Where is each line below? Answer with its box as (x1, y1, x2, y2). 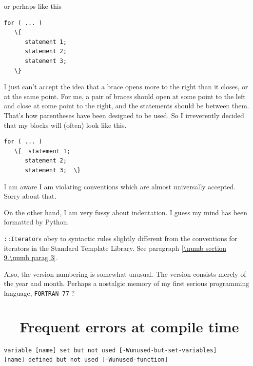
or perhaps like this (4, 1, 62, 11)
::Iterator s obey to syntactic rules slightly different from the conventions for (4, 233, 237, 243)
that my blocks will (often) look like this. (4, 120, 127, 130)
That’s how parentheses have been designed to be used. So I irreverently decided (4, 110, 244, 120)
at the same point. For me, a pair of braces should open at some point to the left (4, 91, 246, 101)
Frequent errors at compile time (19, 316, 239, 336)
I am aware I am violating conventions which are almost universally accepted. (4, 181, 236, 191)
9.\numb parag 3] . (4, 252, 58, 263)
